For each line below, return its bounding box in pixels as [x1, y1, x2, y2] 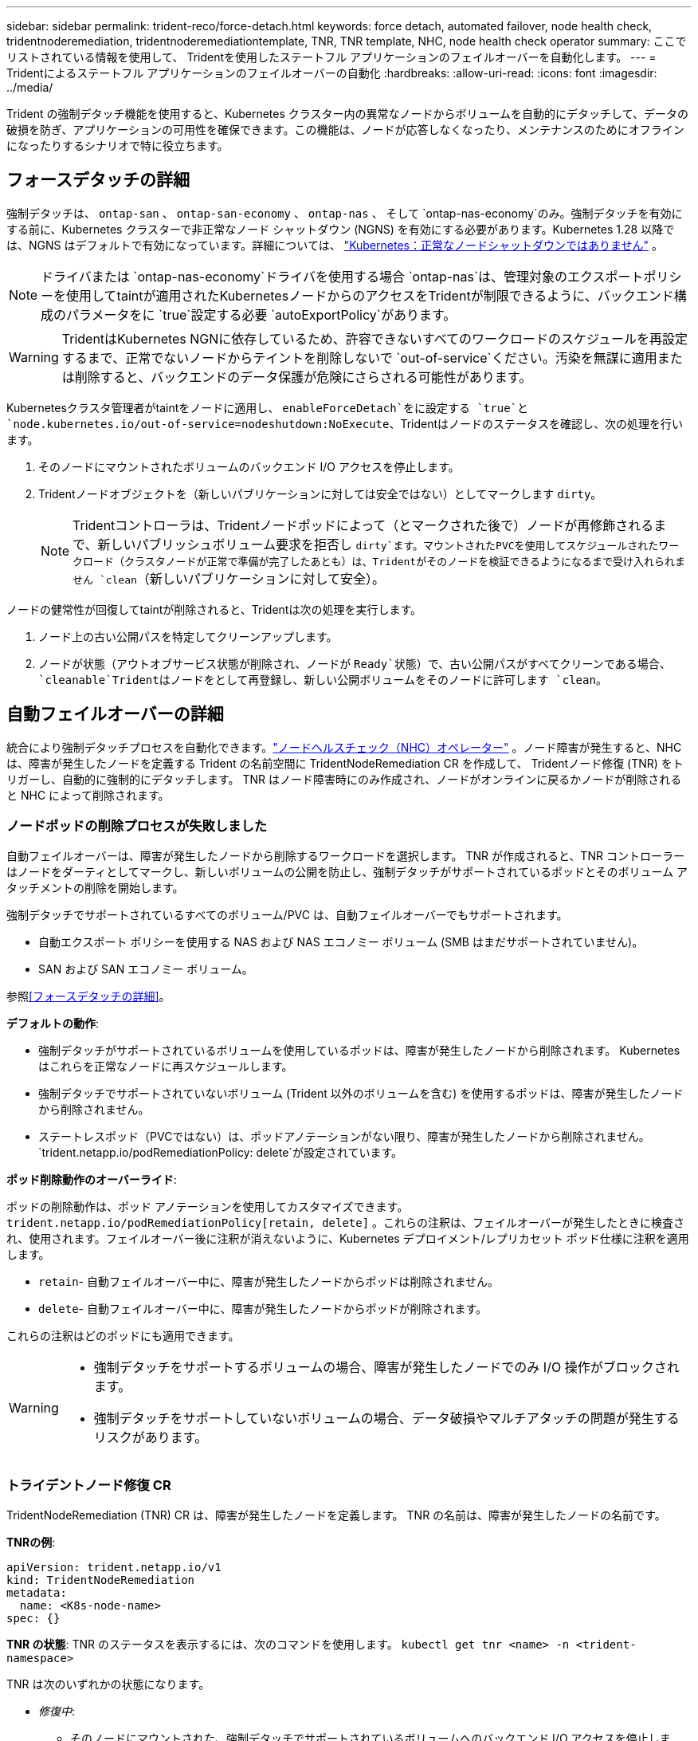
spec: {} [6, 1612, 61, 1625]
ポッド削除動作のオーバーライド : [6, 1173, 177, 1187]
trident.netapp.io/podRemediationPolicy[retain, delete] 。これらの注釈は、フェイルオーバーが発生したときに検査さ [6, 1216, 684, 1230]
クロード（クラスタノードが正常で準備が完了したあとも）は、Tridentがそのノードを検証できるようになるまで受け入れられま [73, 555, 685, 568]
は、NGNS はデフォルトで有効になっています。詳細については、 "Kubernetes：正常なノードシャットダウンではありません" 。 [6, 238, 664, 252]
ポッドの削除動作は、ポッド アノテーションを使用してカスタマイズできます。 [6, 1200, 409, 1214]
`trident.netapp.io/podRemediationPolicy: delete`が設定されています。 [38, 1146, 403, 1160]
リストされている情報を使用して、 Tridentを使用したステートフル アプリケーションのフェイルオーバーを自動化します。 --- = [6, 50, 657, 64]
